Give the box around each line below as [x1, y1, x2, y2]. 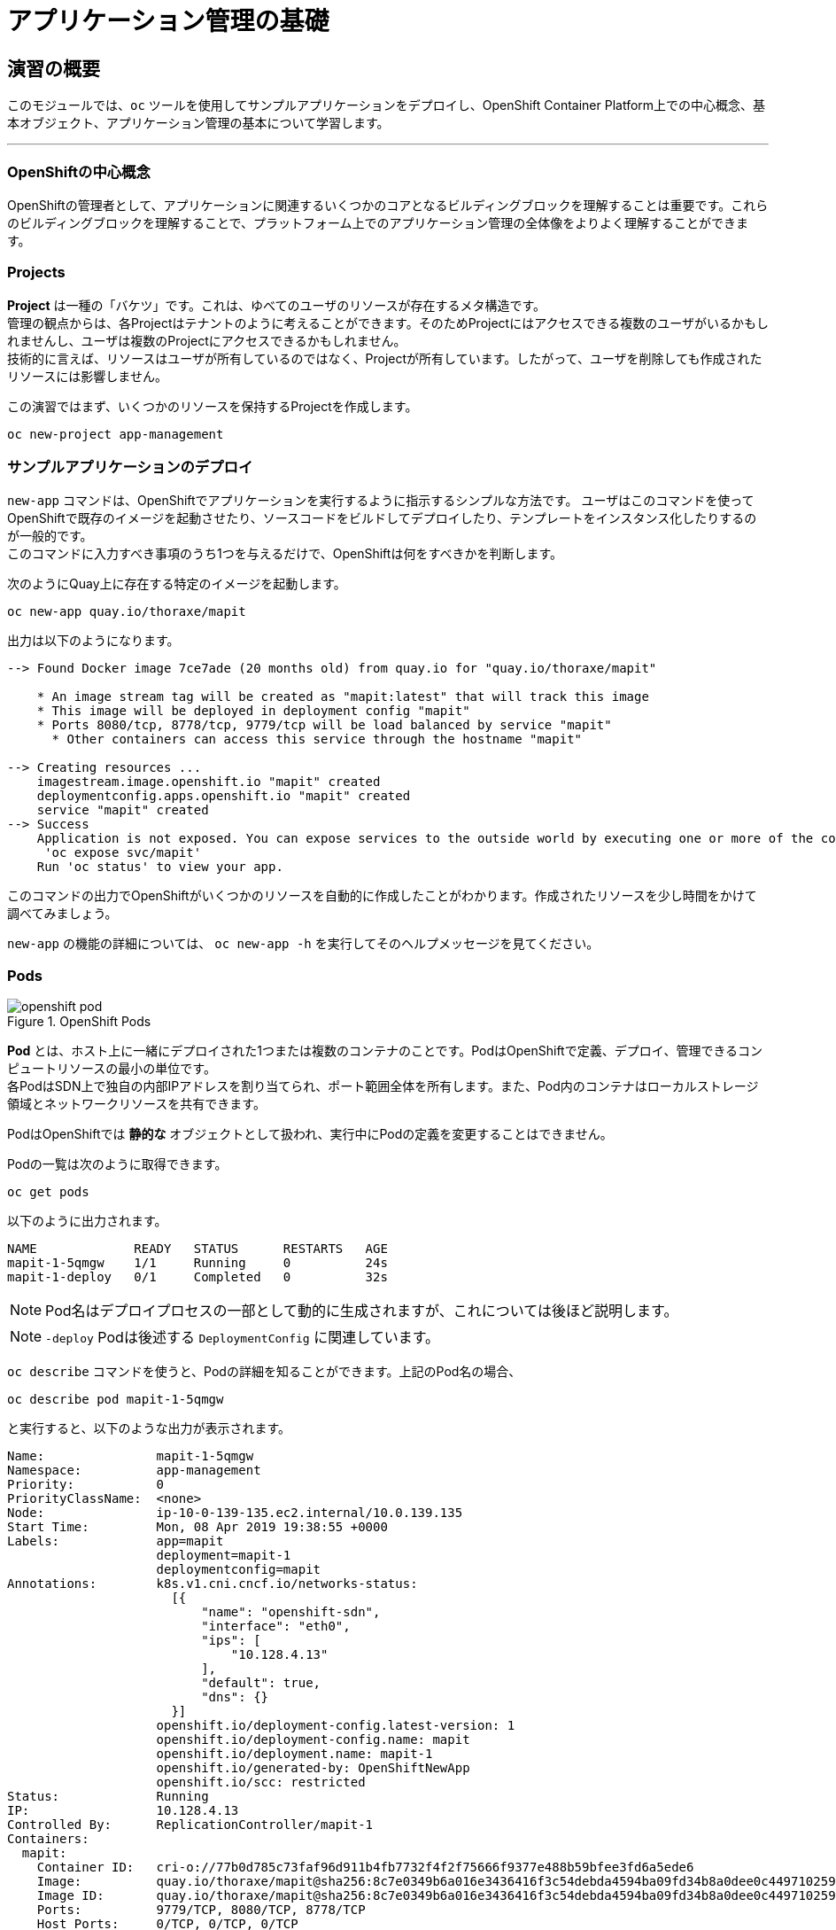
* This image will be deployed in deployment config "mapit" [36, 704, 470, 719]
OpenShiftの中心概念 [7, 162, 151, 181]
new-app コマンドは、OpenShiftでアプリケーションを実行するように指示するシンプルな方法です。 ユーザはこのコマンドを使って [7, 493, 755, 509]
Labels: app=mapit [7, 1534, 224, 1549]
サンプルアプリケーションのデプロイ [7, 458, 253, 477]
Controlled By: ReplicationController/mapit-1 [7, 1817, 374, 1833]
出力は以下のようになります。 [7, 633, 180, 649]
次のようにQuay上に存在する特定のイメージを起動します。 [7, 576, 346, 592]
